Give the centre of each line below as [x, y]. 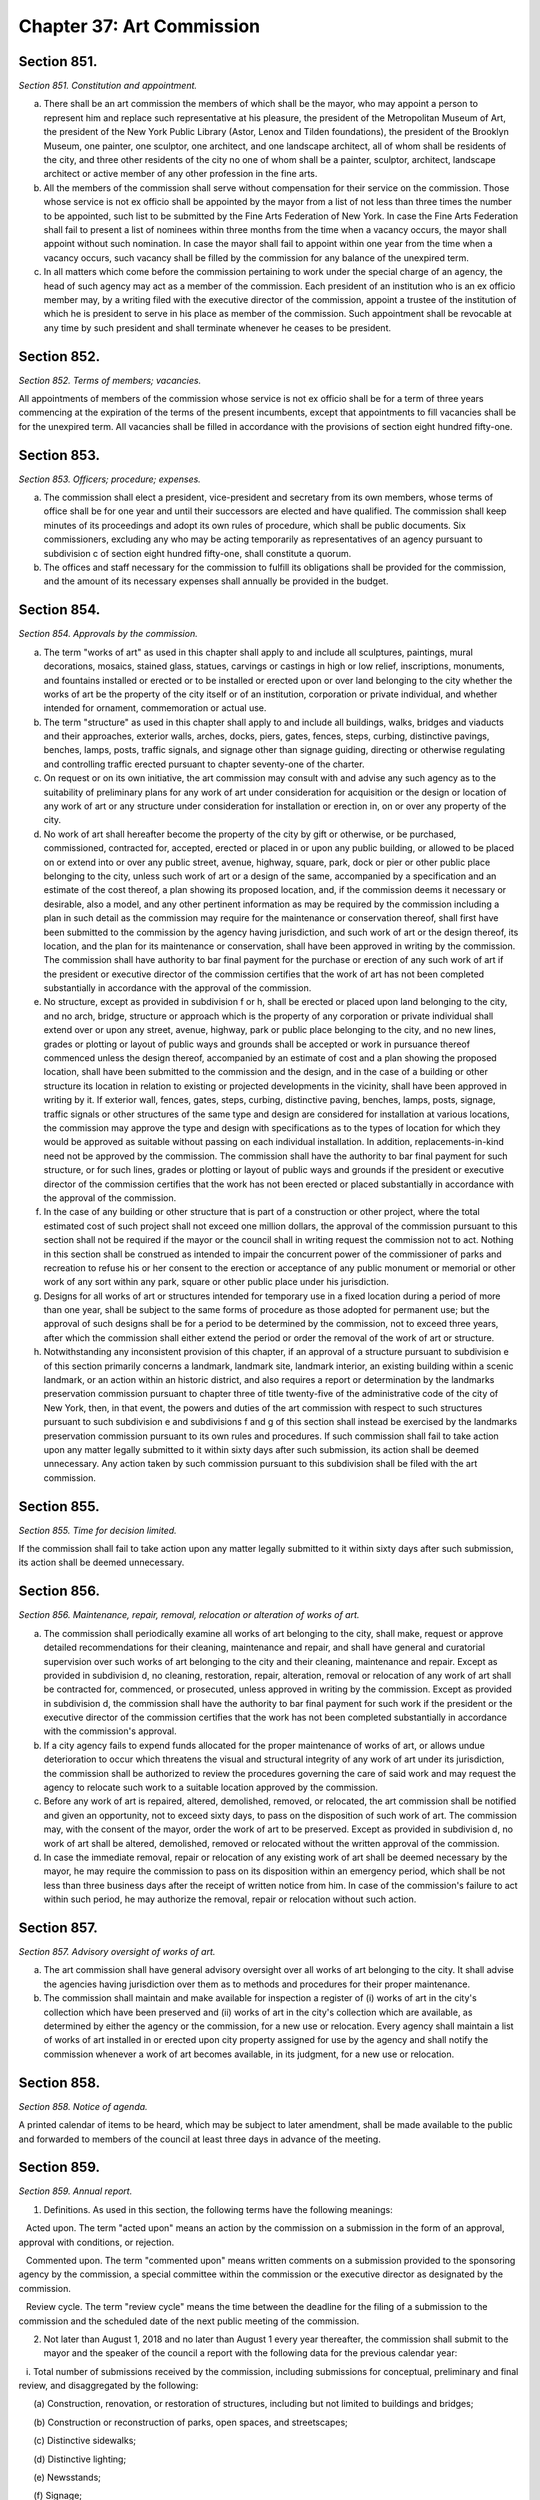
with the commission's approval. [110, 1731]
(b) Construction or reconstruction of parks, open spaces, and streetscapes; [191, 2422]
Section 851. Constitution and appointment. [108, 86]
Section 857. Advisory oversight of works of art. [117, 1952]
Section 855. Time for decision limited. [97, 1530]
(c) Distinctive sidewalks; [85, 2441]
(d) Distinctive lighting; [80, 2459]
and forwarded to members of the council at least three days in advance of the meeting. [200, 2139]
